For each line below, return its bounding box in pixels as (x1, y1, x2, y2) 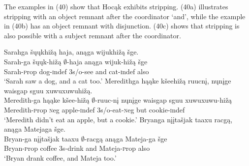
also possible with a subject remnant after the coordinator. (4, 30, 181, 40)
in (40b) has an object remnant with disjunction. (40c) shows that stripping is (4, 21, 240, 31)
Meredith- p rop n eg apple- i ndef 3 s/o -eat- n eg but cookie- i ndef (4, 104, 185, 114)
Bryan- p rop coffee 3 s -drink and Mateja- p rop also (4, 143, 150, 153)
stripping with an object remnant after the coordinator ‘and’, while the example (4, 11, 246, 21)
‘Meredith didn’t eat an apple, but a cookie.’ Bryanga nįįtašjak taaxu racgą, (4, 114, 233, 124)
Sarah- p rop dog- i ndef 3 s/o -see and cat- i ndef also (4, 66, 149, 76)
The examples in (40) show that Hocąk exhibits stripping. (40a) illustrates (4, 1, 228, 11)
